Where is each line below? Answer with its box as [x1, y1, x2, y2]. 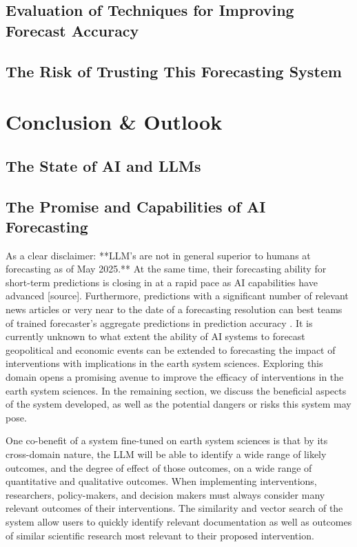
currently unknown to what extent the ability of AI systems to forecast [6, 329, 305, 344]
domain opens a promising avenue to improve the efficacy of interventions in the [6, 370, 344, 384]
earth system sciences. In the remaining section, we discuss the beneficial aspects [6, 383, 347, 397]
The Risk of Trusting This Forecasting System [6, 60, 342, 81]
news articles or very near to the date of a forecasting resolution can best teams [6, 302, 343, 317]
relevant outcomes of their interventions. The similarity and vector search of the [6, 501, 343, 515]
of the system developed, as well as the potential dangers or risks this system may [6, 397, 351, 411]
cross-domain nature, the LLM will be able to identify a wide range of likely [6, 447, 327, 461]
